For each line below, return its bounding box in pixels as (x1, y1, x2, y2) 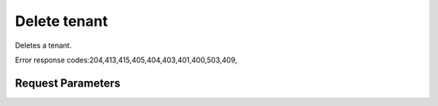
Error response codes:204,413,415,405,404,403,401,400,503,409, (15, 55, 238, 65)
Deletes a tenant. (15, 40, 72, 50)
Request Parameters (15, 76, 121, 90)
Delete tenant (15, 12, 109, 30)
